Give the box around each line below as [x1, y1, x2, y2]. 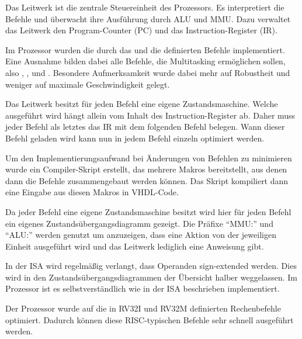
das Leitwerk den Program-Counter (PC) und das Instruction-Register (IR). [5, 24, 277, 36]
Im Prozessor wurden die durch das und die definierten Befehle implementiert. [5, 43, 285, 56]
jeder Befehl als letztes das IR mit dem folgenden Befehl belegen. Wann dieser [5, 120, 285, 133]
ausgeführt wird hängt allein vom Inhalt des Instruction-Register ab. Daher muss [5, 109, 296, 121]
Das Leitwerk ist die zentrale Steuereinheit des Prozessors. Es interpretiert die [5, 1, 284, 13]
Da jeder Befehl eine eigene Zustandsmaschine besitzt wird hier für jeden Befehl [5, 205, 291, 217]
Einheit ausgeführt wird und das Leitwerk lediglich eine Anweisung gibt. [5, 240, 264, 252]
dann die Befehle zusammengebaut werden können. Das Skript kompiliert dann [5, 174, 289, 186]
